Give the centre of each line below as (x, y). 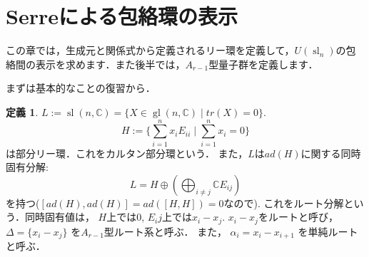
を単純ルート (328, 231)
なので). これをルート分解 (284, 203)
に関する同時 (331, 153)
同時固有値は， (60, 217)
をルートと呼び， (298, 217)
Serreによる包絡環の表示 (122, 16)
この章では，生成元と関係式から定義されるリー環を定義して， (150, 50)
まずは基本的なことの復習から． (81, 88)
